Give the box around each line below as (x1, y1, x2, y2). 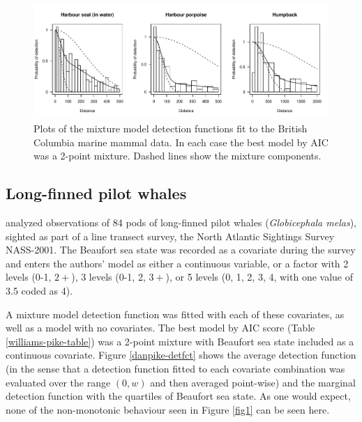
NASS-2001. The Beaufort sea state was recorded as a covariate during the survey (6, 242, 356, 257)
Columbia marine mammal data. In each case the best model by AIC (33, 134, 329, 149)
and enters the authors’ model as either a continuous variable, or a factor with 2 (6, 256, 349, 270)
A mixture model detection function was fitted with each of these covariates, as (6, 306, 345, 321)
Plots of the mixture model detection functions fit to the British (33, 121, 308, 136)
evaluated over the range (6, 375, 111, 389)
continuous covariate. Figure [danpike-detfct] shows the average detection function (6, 347, 356, 362)
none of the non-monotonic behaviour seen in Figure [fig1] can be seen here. (6, 402, 330, 416)
